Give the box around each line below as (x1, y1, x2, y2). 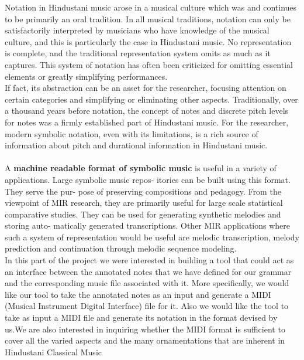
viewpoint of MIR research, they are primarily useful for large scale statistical (5, 196, 283, 209)
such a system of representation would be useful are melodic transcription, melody (5, 230, 299, 243)
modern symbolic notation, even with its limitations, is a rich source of (5, 127, 258, 140)
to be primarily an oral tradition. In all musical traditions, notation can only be (5, 12, 291, 25)
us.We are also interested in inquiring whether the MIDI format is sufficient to (5, 322, 285, 335)
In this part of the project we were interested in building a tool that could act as (5, 254, 294, 266)
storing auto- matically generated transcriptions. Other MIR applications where (5, 219, 291, 232)
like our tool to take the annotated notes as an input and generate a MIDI (5, 288, 271, 300)
